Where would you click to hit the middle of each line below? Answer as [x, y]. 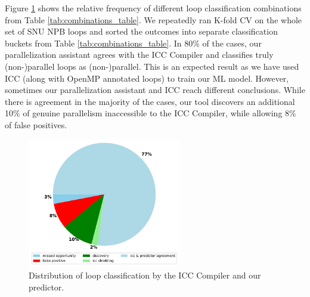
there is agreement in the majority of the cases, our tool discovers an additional [150, 101]
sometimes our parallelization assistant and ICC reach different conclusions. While [155, 90]
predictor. [46, 287]
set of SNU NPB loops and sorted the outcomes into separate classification [141, 31]
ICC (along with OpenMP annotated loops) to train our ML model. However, [147, 78]
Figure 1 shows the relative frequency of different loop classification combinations [153, 8]
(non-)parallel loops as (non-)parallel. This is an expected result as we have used [152, 66]
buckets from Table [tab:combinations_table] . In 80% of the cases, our [133, 43]
